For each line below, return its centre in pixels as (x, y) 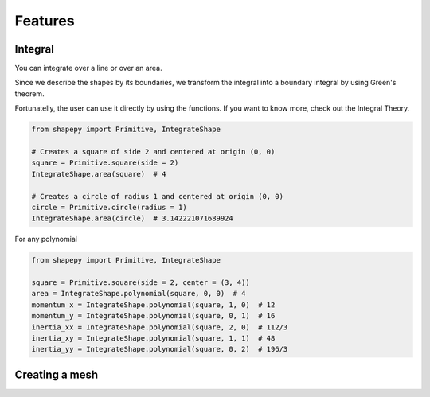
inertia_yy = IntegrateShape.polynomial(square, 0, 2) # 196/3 (160, 349)
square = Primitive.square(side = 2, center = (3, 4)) (141, 283)
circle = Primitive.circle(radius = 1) (109, 207)
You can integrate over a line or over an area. (88, 68)
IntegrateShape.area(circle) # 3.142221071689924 (133, 218)
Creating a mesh (57, 374)
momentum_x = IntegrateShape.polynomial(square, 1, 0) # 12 (153, 305)
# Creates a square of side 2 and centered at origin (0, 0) (153, 152)
